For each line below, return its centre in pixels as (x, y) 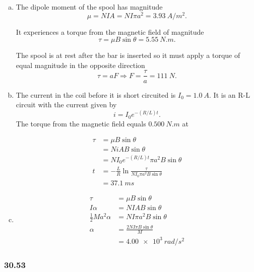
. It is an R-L (230, 94)
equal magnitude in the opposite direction (80, 65)
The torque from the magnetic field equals (81, 123)
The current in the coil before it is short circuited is (96, 94)
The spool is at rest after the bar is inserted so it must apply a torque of (128, 55)
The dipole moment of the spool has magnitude (89, 7)
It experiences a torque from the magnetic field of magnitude (110, 31)
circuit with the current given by (66, 105)
